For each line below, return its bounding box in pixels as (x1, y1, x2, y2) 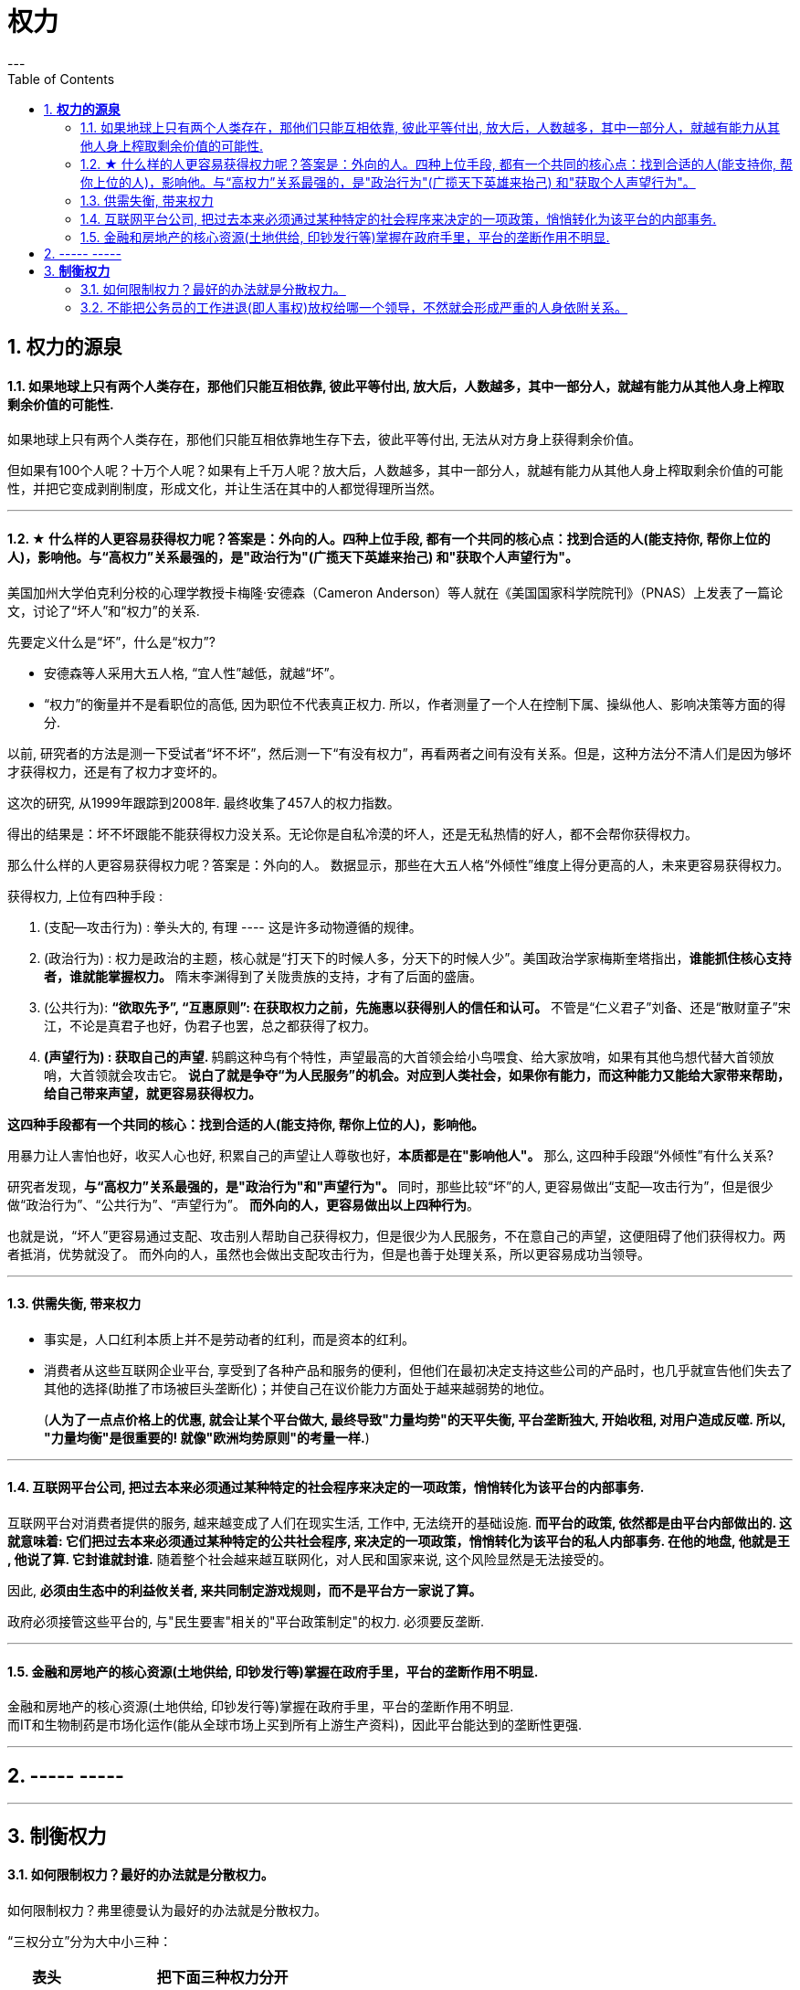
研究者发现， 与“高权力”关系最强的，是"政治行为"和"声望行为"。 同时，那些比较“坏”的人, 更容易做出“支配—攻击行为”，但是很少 (7, 1178, 774, 1194)
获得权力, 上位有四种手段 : (7, 887, 163, 904)
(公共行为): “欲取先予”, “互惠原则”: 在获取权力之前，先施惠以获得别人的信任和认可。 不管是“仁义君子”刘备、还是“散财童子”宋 (44, 999, 791, 1015)
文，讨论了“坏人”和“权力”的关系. (7, 602, 200, 619)
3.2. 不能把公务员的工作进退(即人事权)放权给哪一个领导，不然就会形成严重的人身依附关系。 (80, 299, 628, 315)
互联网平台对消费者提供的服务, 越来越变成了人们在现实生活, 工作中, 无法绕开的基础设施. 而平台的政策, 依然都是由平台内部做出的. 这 (7, 1515, 793, 1531)
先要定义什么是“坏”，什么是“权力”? (7, 633, 216, 650)
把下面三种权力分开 (156, 1967, 289, 1986)
